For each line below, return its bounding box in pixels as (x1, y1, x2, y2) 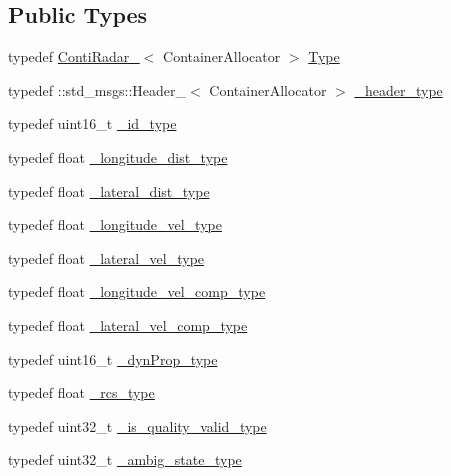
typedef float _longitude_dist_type (8, 146, 228, 167)
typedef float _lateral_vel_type (8, 247, 205, 268)
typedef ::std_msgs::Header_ (8, 79, 186, 100)
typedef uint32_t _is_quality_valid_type (8, 415, 267, 436)
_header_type (354, 79, 443, 100)
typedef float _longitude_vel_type (8, 214, 222, 235)
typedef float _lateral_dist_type (8, 180, 210, 201)
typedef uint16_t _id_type (8, 113, 177, 134)
